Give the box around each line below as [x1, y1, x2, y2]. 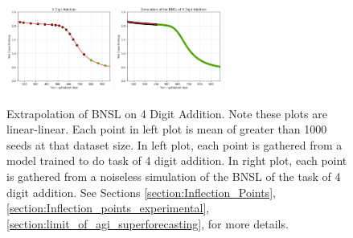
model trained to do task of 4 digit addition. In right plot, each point [6, 152, 347, 169]
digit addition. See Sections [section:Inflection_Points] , [6, 183, 276, 200]
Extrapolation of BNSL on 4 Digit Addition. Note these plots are [6, 105, 327, 121]
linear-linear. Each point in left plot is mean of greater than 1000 [6, 121, 327, 137]
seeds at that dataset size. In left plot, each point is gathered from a [6, 136, 343, 153]
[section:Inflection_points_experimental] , [6, 199, 210, 216]
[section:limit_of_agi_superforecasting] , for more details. [6, 215, 289, 232]
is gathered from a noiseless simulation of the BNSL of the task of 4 [6, 167, 341, 184]
